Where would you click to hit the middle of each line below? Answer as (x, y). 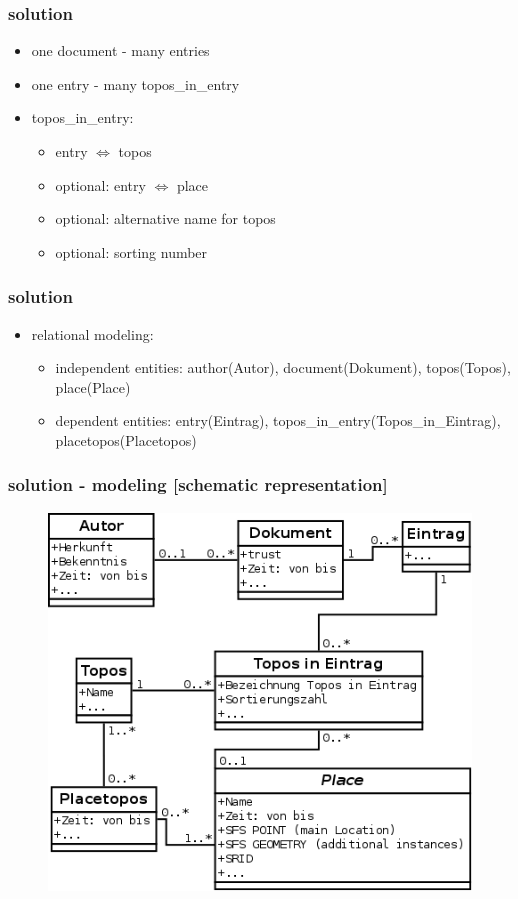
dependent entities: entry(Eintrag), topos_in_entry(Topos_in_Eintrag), (278, 420)
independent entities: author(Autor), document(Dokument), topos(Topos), (283, 367)
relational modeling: (92, 333)
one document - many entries (120, 50)
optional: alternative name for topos (165, 218)
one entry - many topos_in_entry (135, 83)
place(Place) (93, 386)
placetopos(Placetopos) (126, 439)
